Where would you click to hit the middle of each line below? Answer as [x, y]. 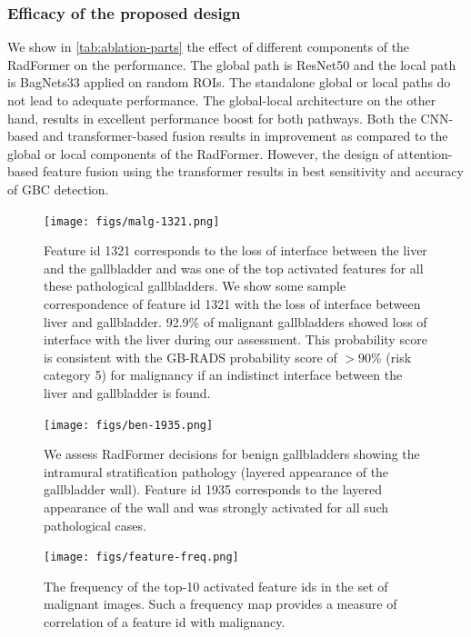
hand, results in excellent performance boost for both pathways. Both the [212, 118]
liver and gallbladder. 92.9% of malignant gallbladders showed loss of [235, 321]
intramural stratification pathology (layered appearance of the [216, 471]
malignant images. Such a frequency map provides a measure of [220, 604]
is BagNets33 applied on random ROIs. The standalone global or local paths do [229, 82]
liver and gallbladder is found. [127, 392]
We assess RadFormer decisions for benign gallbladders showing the [232, 454]
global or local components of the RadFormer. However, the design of [200, 153]
